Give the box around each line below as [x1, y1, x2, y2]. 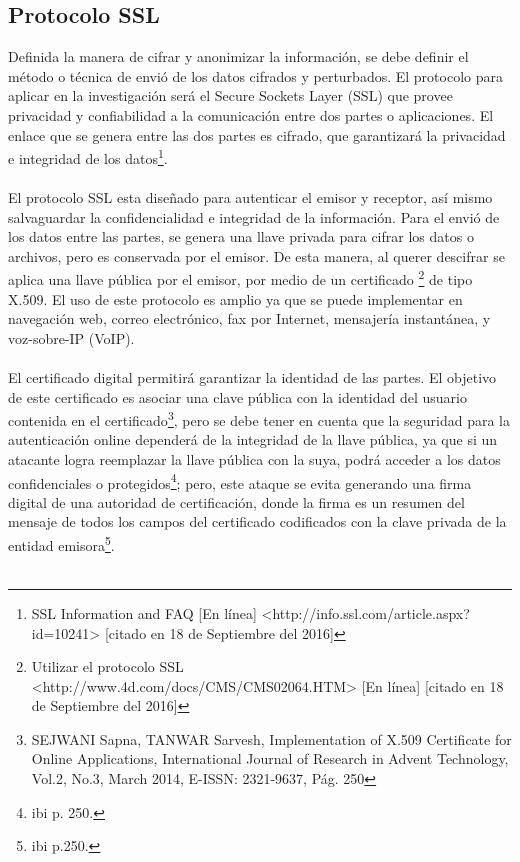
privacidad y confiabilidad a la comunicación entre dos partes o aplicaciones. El [8, 104, 494, 125]
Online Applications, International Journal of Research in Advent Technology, [31, 748, 509, 769]
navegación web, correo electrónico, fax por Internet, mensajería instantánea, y [8, 308, 491, 329]
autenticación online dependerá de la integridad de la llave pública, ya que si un [8, 429, 498, 450]
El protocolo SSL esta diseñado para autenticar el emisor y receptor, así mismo [8, 187, 493, 208]
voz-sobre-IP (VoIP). [8, 327, 135, 348]
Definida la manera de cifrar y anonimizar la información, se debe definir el [8, 46, 469, 67]
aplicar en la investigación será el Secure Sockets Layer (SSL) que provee [8, 85, 453, 106]
